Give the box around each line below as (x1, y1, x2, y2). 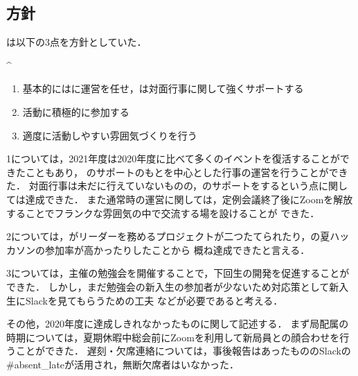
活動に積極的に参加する (22, 104, 129, 119)
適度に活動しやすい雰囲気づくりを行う (22, 128, 197, 142)
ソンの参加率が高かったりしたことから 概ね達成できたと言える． (15, 242, 310, 257)
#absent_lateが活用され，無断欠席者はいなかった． (6, 357, 240, 371)
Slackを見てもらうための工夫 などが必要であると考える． (25, 293, 283, 307)
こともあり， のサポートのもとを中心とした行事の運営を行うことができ (25, 164, 348, 179)
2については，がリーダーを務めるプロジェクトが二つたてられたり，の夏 (6, 229, 330, 243)
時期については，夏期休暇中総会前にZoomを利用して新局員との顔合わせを (6, 330, 340, 344)
